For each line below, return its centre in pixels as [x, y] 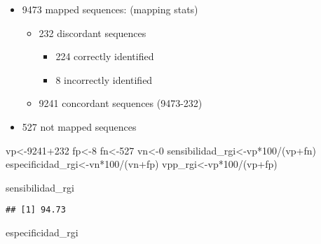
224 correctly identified [105, 56]
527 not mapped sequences [79, 126]
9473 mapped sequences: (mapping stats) [110, 9]
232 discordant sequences [93, 33]
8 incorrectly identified [104, 79]
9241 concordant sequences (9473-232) [121, 103]
